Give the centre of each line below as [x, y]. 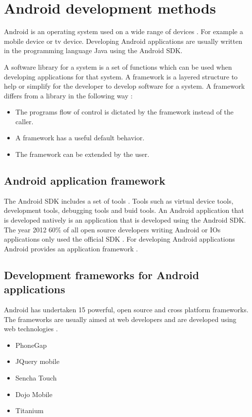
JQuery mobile [37, 361]
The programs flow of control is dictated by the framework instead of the [125, 112]
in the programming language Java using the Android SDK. [93, 50]
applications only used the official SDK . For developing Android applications [120, 239]
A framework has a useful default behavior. [80, 138]
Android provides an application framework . [71, 248]
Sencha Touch [36, 377]
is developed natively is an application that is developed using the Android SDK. [125, 220]
